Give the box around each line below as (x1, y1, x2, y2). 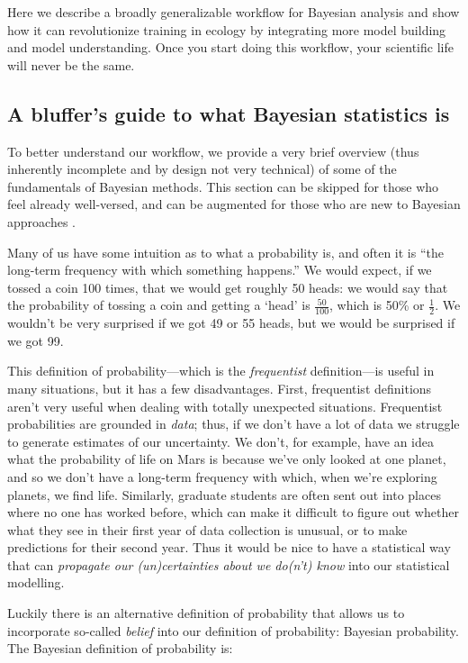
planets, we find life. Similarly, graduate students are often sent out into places (7, 485, 441, 504)
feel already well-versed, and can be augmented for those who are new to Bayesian (7, 195, 461, 213)
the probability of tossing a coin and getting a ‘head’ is (7, 295, 310, 314)
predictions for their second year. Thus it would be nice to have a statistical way (7, 538, 451, 557)
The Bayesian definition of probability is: (7, 639, 233, 658)
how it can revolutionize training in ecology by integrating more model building (7, 20, 446, 39)
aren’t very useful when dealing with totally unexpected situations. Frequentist (7, 396, 443, 415)
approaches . (7, 212, 76, 231)
